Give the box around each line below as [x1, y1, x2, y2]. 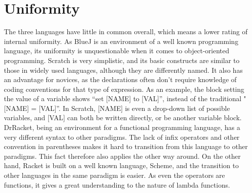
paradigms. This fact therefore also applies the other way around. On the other [4, 150, 241, 161]
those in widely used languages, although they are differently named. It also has [4, 64, 243, 75]
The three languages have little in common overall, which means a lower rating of [4, 26, 248, 37]
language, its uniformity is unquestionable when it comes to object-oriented [4, 45, 230, 56]
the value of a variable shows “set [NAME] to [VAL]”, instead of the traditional [4, 93, 242, 104]
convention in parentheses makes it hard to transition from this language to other [4, 141, 248, 151]
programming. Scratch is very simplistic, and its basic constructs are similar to [4, 55, 240, 65]
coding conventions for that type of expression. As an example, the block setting [4, 84, 245, 94]
